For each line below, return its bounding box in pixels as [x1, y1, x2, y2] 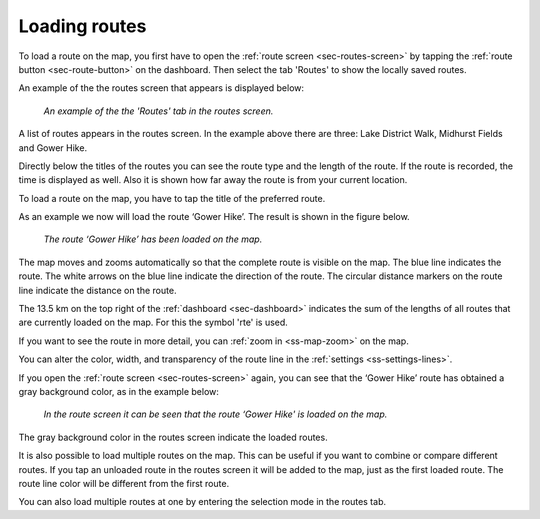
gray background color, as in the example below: [18, 385, 220, 397]
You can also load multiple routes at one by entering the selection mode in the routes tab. [18, 496, 387, 508]
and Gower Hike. [18, 141, 88, 154]
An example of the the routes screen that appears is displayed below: [18, 82, 305, 94]
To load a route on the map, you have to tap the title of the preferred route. [18, 192, 326, 204]
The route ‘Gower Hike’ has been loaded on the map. [43, 233, 263, 245]
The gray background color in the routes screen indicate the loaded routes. [18, 431, 329, 443]
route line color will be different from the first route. [18, 477, 230, 489]
